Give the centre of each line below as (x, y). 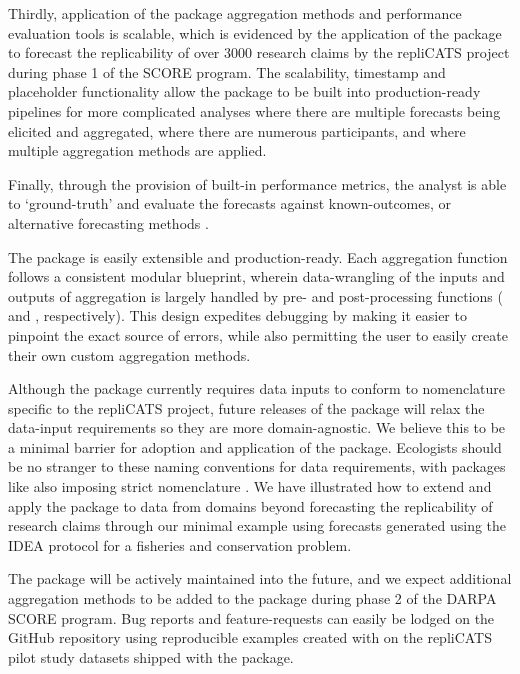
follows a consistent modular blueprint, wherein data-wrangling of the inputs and (256, 276)
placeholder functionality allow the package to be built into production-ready (244, 91)
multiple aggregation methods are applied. (137, 150)
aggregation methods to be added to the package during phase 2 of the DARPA (252, 598)
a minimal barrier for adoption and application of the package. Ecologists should (255, 446)
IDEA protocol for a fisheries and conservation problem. (180, 544)
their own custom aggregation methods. (129, 354)
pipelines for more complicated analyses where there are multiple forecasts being (254, 110)
